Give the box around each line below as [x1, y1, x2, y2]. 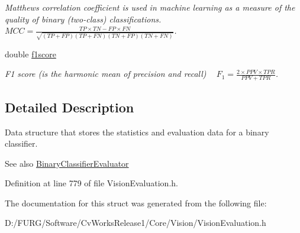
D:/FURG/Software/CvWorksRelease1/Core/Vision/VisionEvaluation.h [5, 216, 266, 229]
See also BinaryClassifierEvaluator [5, 157, 129, 169]
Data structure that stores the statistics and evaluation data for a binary [5, 125, 269, 138]
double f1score [5, 47, 56, 60]
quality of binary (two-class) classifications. [5, 12, 162, 25]
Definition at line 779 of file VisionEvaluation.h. [5, 177, 178, 189]
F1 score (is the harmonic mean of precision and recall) [5, 67, 207, 80]
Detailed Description [5, 98, 134, 116]
